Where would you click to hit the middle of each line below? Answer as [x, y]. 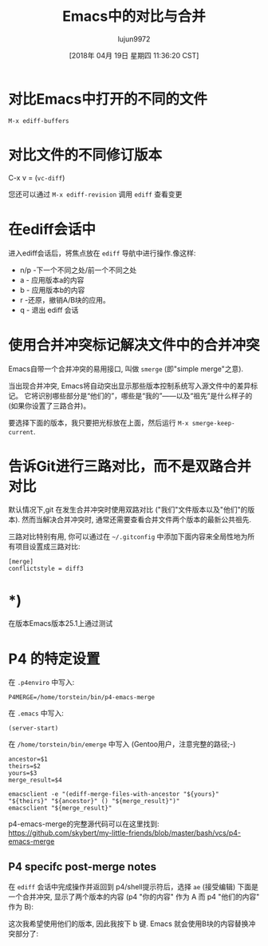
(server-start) [33, 728]
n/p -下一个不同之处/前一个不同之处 [78, 270]
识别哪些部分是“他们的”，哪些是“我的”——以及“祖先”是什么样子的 [145, 395]
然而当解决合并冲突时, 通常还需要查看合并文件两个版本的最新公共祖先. [137, 520]
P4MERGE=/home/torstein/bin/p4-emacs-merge [82, 698]
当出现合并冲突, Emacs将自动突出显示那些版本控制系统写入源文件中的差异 [130, 386]
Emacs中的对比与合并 [134, 16]
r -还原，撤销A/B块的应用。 [65, 299]
